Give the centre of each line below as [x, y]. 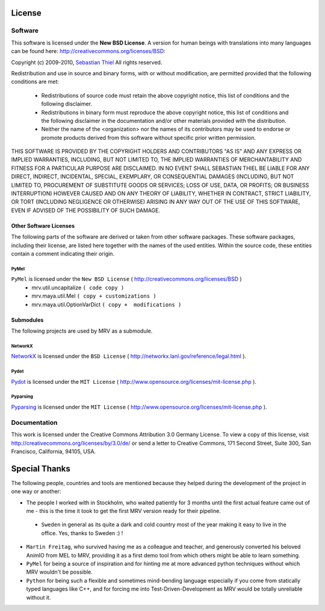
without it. [39, 597]
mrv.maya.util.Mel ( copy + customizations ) [94, 296]
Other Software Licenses [43, 225]
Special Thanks [41, 468]
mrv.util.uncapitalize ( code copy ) [78, 287]
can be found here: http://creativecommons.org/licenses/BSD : [88, 51]
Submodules [27, 320]
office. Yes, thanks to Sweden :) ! [82, 533]
